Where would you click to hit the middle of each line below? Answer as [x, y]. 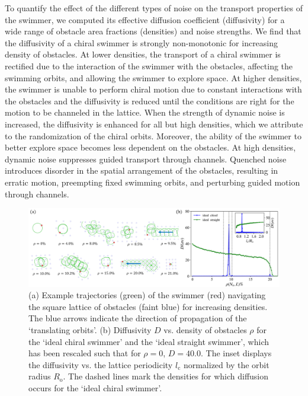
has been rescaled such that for [85, 353]
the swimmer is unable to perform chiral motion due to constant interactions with [153, 89]
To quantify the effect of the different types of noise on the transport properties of [154, 8]
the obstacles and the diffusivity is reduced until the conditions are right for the [150, 100]
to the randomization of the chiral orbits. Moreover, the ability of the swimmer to [153, 135]
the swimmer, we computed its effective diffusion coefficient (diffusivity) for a [145, 19]
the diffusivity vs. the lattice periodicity [101, 364]
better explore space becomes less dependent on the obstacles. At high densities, [150, 147]
